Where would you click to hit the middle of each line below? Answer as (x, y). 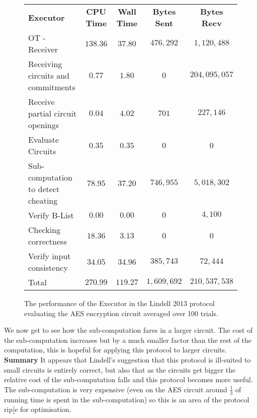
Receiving (45, 64)
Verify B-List (51, 215)
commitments (52, 87)
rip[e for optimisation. (38, 409)
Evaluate (44, 139)
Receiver (43, 49)
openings (44, 125)
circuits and (49, 75)
